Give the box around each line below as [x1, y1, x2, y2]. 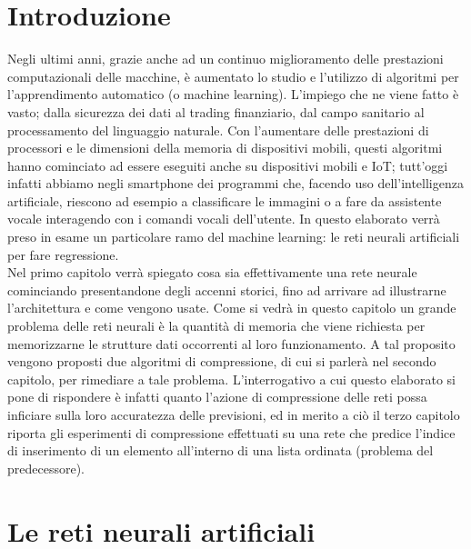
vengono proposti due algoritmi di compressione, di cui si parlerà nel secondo [7, 352, 436, 371]
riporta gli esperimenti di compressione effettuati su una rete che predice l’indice [7, 423, 456, 442]
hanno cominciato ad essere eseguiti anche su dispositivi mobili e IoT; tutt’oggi [7, 155, 448, 175]
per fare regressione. [7, 245, 119, 264]
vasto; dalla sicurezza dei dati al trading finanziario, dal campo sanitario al [7, 102, 425, 121]
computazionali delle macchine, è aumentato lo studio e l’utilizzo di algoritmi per [7, 66, 459, 85]
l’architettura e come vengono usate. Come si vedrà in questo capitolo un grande [7, 298, 456, 317]
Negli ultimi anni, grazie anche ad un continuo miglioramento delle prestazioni [7, 49, 444, 68]
